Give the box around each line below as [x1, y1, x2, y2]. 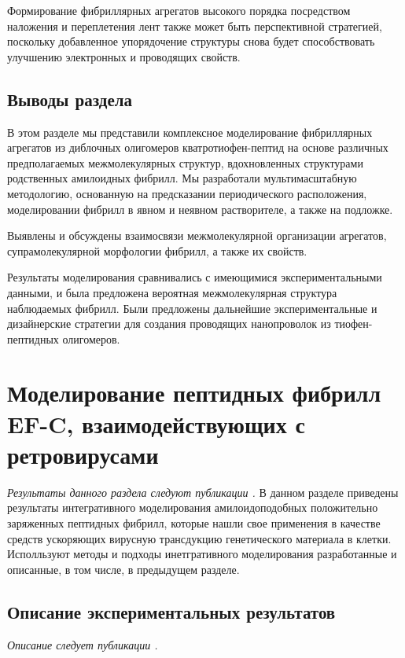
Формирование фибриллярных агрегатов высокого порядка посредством [7, 2, 351, 18]
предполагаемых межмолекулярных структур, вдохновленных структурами [7, 154, 363, 171]
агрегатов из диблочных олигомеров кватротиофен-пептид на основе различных [7, 139, 388, 156]
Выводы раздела [7, 86, 133, 111]
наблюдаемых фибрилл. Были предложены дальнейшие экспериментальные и [7, 300, 377, 316]
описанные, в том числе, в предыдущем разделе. [7, 561, 240, 577]
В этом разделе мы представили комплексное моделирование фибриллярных [7, 123, 373, 140]
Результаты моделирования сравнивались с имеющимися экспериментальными [7, 269, 382, 285]
